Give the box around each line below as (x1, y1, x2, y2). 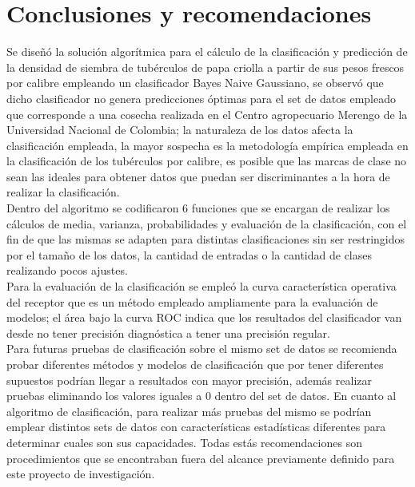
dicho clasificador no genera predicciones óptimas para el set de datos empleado (6, 89, 397, 106)
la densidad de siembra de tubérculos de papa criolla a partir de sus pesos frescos (6, 58, 405, 75)
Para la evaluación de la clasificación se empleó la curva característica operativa (6, 278, 397, 295)
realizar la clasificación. (6, 184, 120, 200)
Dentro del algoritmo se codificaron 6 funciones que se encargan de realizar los (6, 200, 390, 216)
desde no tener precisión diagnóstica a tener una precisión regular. (6, 324, 330, 341)
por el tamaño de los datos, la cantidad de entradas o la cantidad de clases (6, 246, 372, 263)
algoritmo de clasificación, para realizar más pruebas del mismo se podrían (6, 402, 372, 419)
